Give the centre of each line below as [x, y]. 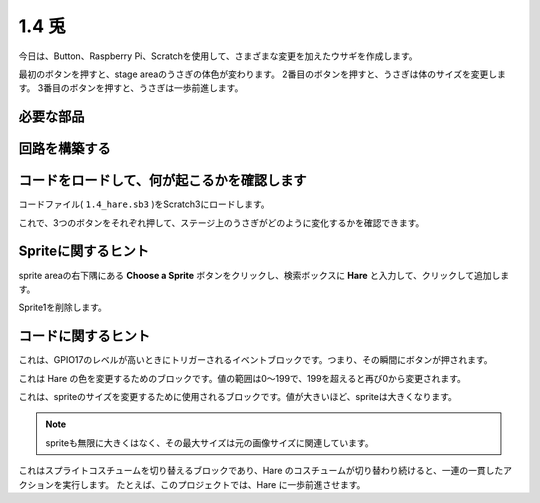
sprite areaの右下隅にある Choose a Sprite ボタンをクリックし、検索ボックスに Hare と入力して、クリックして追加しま [264, 275]
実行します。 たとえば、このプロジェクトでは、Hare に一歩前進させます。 [213, 484]
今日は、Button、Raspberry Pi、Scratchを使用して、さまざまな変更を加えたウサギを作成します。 [218, 56]
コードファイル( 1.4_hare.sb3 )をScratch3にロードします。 [144, 204]
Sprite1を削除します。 [62, 307]
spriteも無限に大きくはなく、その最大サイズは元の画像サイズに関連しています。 [209, 442]
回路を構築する [64, 148]
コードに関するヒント [84, 336]
